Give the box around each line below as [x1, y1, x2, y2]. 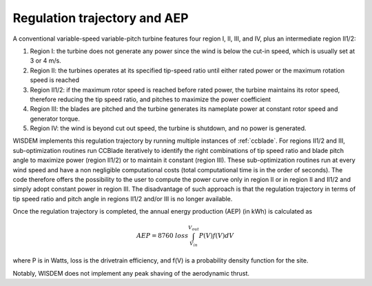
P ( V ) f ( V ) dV [198, 232, 234, 240]
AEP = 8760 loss [136, 232, 189, 240]
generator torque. [30, 114, 81, 123]
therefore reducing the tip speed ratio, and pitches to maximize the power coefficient [30, 95, 271, 103]
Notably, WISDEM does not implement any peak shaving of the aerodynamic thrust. [12, 269, 250, 277]
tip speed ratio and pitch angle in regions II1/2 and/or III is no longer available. [12, 194, 233, 203]
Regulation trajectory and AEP [12, 10, 189, 25]
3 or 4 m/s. [30, 57, 61, 65]
